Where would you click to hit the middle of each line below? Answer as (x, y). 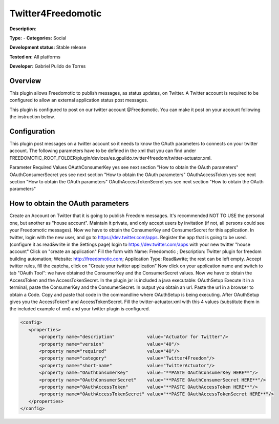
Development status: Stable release (48, 47)
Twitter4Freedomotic (56, 13)
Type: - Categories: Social (38, 38)
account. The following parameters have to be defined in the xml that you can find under (103, 151)
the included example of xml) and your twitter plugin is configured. (80, 309)
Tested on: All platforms (35, 57)
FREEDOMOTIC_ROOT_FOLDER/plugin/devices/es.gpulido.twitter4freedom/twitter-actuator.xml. (111, 158)
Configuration (32, 131)
